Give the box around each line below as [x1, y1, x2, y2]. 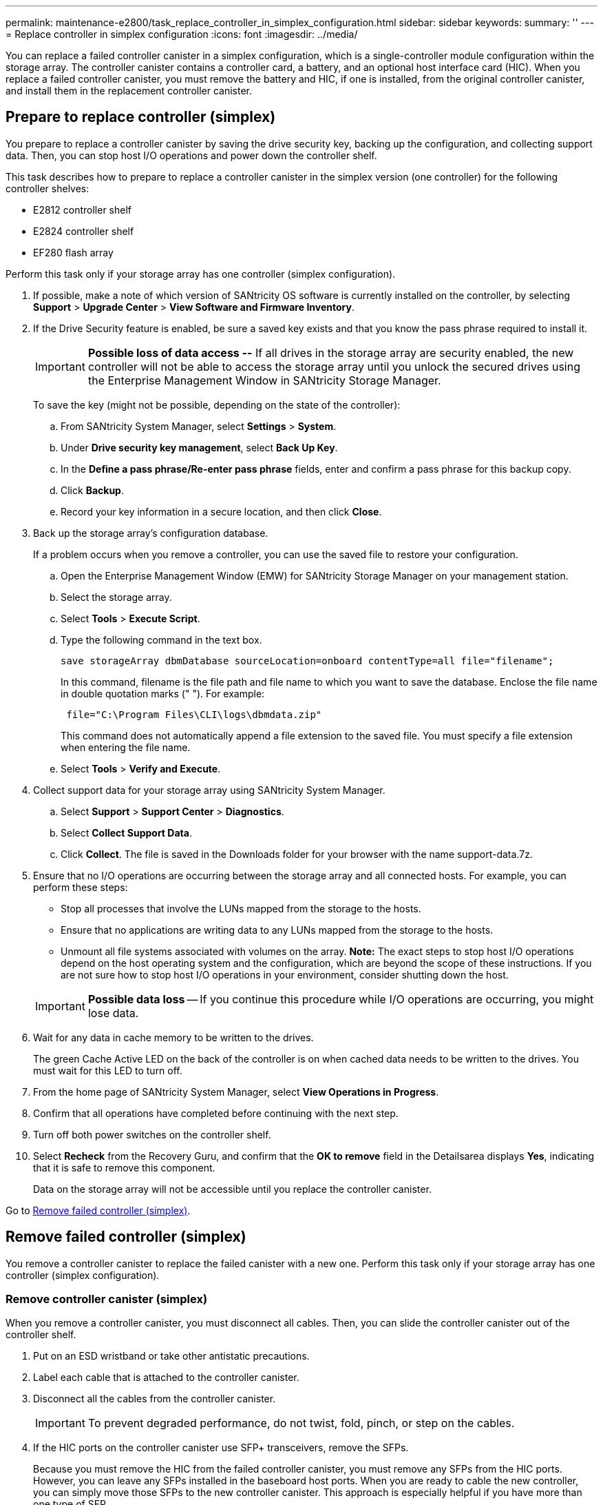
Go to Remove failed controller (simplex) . [6, 1204, 191, 1216]
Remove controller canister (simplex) [6, 1292, 208, 1307]
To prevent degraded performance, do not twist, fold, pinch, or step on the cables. [87, 1416, 515, 1431]
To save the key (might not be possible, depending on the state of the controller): [33, 398, 401, 411]
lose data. [87, 1005, 139, 1020]
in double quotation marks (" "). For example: [61, 687, 265, 699]
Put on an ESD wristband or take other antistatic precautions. [33, 1350, 310, 1362]
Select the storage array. [61, 591, 172, 603]
